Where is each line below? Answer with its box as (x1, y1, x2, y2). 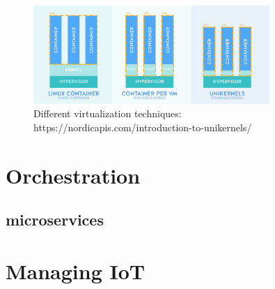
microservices (6, 209, 104, 230)
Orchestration (6, 161, 141, 189)
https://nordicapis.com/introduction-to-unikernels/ (33, 119, 252, 134)
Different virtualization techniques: (33, 106, 182, 121)
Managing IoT (6, 256, 146, 285)
